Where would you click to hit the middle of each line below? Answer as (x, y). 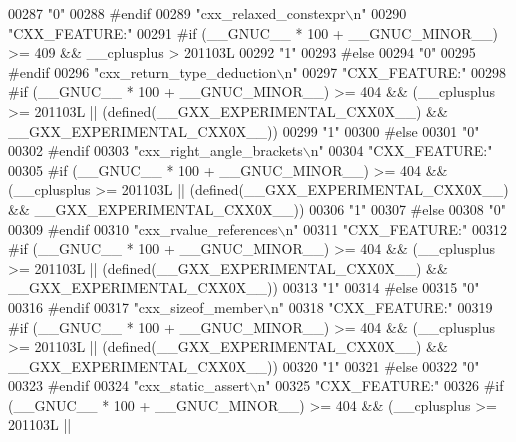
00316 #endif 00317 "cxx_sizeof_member (136, 306)
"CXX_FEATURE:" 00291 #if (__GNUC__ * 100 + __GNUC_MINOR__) (253, 32)
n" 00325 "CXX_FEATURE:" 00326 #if (380, 385)
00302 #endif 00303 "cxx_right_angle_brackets (155, 150)
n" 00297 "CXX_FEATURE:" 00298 (395, 71)
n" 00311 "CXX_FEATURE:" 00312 (396, 228)
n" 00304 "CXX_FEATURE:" (401, 150)
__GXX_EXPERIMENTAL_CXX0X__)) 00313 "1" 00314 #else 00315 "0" (244, 287)
